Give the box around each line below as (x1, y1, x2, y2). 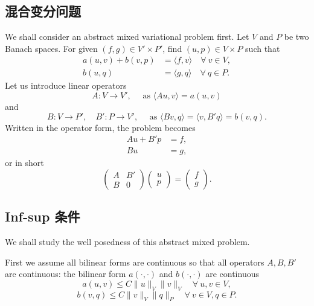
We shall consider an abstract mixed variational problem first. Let (5, 30, 249, 43)
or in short (5, 156, 44, 169)
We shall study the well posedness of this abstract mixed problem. (5, 235, 250, 248)
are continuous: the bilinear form (5, 267, 126, 280)
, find (162, 42, 182, 54)
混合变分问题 (5, 2, 81, 21)
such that (245, 42, 280, 54)
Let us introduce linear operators (5, 79, 127, 92)
